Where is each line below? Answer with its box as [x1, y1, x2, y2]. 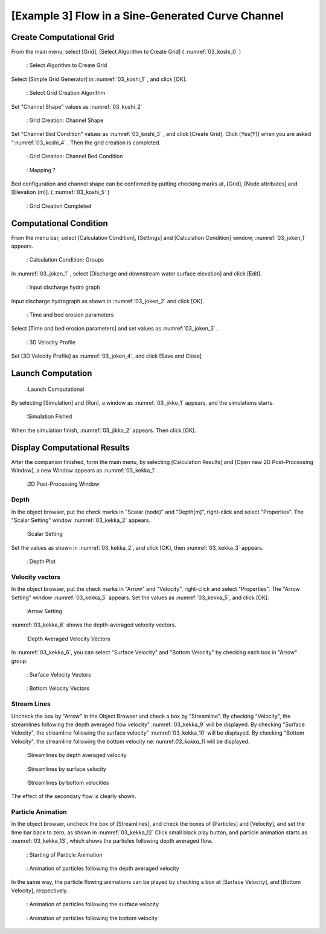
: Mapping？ [26, 166, 57, 173]
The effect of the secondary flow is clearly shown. [11, 793, 136, 800]
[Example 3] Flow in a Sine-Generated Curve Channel [11, 9, 284, 22]
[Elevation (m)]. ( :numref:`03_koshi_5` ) [11, 188, 110, 196]
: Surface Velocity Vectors [26, 671, 92, 678]
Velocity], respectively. [11, 887, 68, 894]
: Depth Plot [26, 558, 56, 565]
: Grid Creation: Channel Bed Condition [26, 153, 123, 160]
